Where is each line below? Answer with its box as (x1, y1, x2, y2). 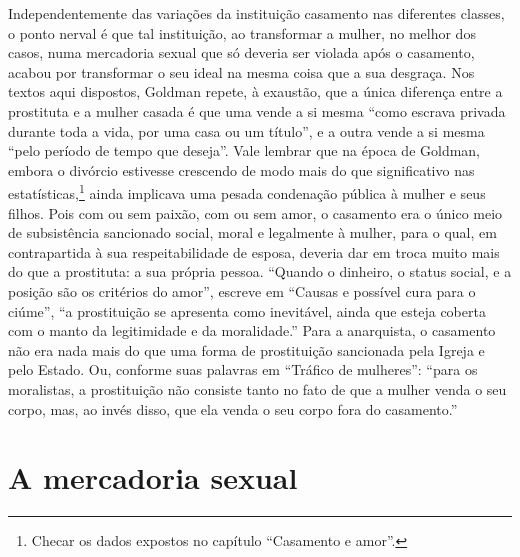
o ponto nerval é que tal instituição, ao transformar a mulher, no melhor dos (8, 22, 476, 43)
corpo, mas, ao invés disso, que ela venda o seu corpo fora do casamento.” (8, 398, 458, 419)
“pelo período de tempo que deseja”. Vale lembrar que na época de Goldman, (8, 140, 481, 161)
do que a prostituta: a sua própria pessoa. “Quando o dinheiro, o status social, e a (8, 261, 512, 282)
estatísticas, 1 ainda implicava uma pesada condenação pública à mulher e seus (8, 180, 486, 203)
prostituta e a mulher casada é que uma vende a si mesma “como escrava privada (8, 100, 506, 121)
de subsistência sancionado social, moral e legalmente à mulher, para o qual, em (8, 222, 497, 243)
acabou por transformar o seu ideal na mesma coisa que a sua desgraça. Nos (8, 61, 475, 82)
